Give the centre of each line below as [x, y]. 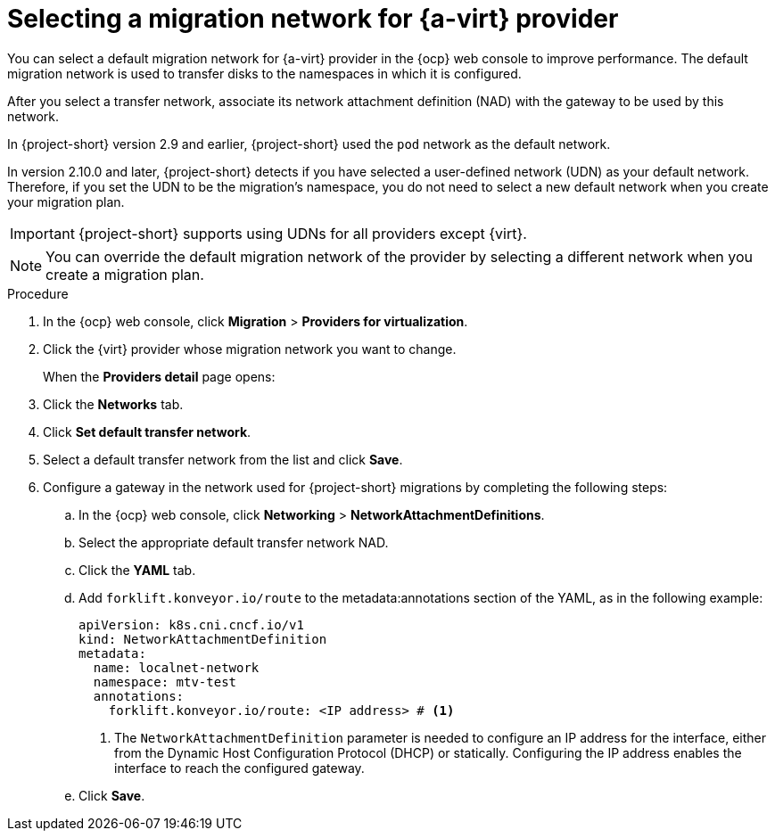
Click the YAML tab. [137, 570]
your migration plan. [66, 201]
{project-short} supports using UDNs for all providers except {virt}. [302, 233]
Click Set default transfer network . [147, 431]
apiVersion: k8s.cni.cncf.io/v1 [191, 624]
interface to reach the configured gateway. [239, 768]
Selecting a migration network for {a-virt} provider [313, 19]
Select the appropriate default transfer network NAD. [234, 542]
